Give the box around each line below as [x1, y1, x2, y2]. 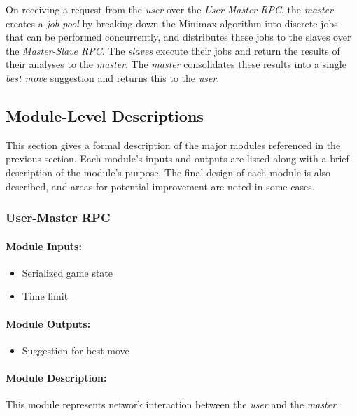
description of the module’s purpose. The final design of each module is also [6, 165, 331, 179]
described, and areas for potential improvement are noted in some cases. [6, 179, 315, 193]
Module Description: [6, 370, 107, 384]
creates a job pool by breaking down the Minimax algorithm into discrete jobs [6, 15, 338, 30]
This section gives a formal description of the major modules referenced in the [6, 137, 341, 152]
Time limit [22, 289, 69, 303]
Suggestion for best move [22, 342, 129, 357]
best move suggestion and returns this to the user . [6, 70, 220, 85]
